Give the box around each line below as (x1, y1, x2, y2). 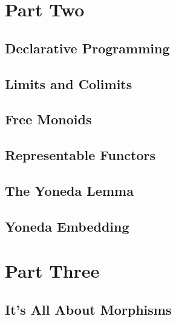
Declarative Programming (5, 38, 170, 57)
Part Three (5, 258, 100, 283)
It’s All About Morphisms (5, 300, 172, 318)
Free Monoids (5, 110, 92, 129)
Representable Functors (5, 146, 156, 164)
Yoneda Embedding (5, 216, 129, 235)
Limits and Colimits (5, 74, 132, 93)
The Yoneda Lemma (5, 181, 134, 200)
